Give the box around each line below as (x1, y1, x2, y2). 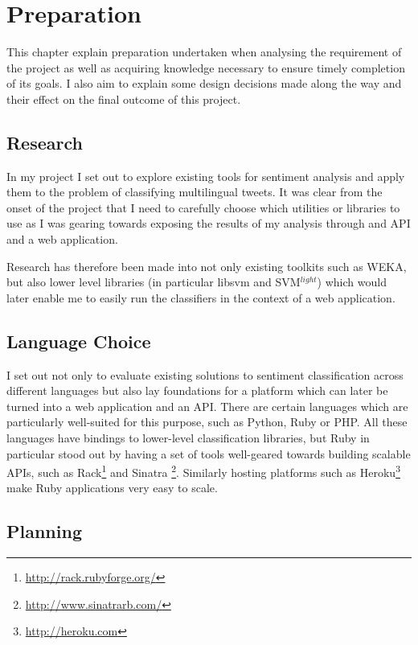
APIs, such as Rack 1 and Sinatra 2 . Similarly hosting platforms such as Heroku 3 (6, 462, 400, 480)
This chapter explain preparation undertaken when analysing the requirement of (6, 43, 402, 60)
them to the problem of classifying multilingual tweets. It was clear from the (6, 183, 383, 200)
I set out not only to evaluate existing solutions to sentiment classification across (6, 366, 404, 383)
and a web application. (6, 231, 118, 248)
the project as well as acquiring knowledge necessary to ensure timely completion (6, 59, 405, 76)
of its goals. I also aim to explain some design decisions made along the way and (6, 75, 402, 92)
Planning (6, 519, 82, 544)
